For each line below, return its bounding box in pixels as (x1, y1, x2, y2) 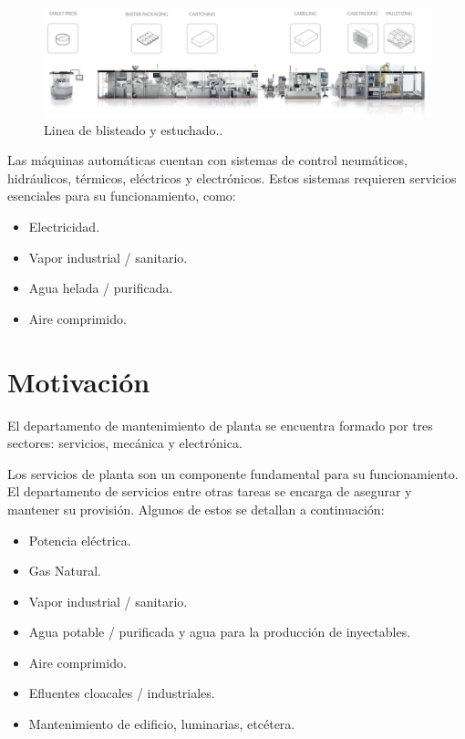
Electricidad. (28, 217, 100, 236)
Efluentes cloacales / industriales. (28, 683, 215, 703)
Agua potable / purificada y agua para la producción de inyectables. (28, 622, 411, 641)
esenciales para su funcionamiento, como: (7, 186, 236, 205)
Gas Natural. (28, 561, 101, 580)
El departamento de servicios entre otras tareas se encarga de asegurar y (7, 482, 412, 501)
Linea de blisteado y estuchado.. (44, 120, 223, 139)
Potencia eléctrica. (28, 530, 131, 549)
